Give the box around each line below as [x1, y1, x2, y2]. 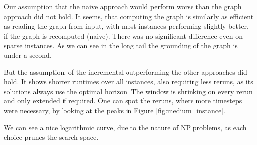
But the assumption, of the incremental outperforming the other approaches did [4, 66, 247, 77]
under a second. [4, 49, 52, 60]
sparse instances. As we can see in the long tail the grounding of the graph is [4, 40, 238, 50]
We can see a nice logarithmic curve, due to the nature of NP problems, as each [4, 122, 247, 132]
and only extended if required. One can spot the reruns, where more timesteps [4, 96, 242, 106]
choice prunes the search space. [4, 132, 99, 142]
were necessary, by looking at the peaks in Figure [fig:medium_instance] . [4, 105, 225, 115]
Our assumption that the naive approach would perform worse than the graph [4, 1, 242, 11]
